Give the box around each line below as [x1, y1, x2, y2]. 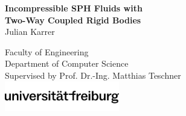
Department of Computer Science [5, 57, 129, 70]
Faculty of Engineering [5, 45, 89, 58]
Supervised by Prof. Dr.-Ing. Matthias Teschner [5, 69, 181, 81]
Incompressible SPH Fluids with [5, 2, 143, 14]
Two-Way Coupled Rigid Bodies [5, 13, 141, 26]
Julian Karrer [5, 25, 55, 38]
